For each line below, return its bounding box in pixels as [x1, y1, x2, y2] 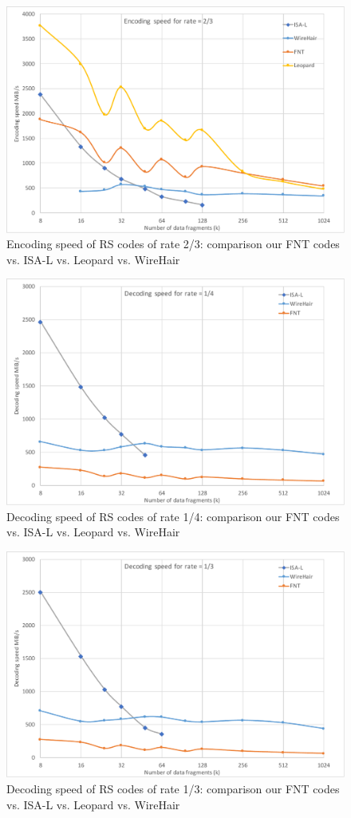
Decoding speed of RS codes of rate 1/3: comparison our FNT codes [6, 780, 340, 797]
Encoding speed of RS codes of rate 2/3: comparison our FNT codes [6, 235, 340, 252]
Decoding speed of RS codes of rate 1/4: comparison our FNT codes [6, 508, 340, 524]
